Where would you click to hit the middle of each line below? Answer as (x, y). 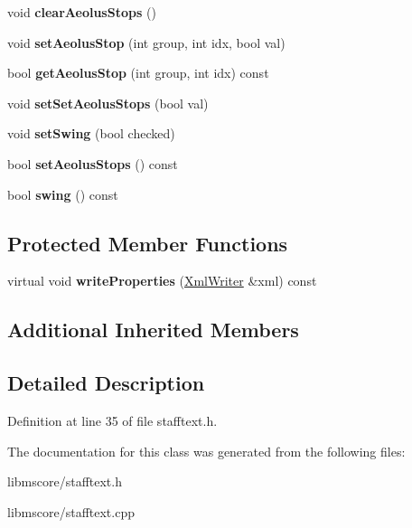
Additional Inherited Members (153, 330)
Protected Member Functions (148, 243)
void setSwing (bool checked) (91, 133)
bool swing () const (63, 194)
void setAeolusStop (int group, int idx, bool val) (146, 42)
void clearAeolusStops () (82, 12)
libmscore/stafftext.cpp (71, 511)
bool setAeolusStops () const (93, 163)
